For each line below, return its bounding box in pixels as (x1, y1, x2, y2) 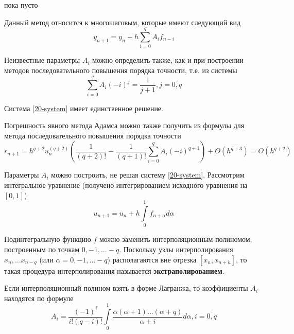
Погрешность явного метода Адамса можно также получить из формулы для (4, 120, 245, 131)
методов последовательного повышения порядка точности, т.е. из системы (4, 64, 237, 75)
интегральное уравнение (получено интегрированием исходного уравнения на (4, 180, 248, 190)
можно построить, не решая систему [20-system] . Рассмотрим (51, 169, 245, 180)
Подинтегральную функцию (4, 234, 91, 244)
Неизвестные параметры (4, 55, 80, 65)
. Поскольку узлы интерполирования (119, 243, 233, 254)
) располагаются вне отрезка (107, 254, 197, 265)
